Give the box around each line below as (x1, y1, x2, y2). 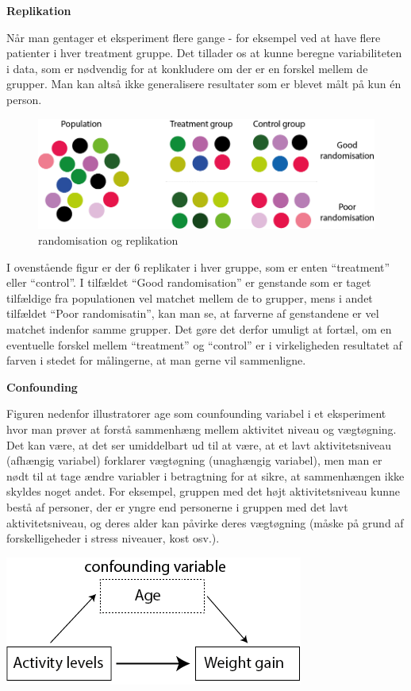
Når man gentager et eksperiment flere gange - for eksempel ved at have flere (6, 29, 381, 45)
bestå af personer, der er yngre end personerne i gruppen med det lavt (6, 498, 348, 515)
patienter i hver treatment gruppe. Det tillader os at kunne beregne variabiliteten (6, 44, 402, 61)
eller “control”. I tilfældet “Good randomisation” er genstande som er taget (6, 274, 371, 291)
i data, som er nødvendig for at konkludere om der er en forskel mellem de (6, 60, 368, 76)
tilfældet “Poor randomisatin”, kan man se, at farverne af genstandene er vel (6, 305, 379, 322)
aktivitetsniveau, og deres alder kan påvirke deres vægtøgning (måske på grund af (6, 514, 404, 531)
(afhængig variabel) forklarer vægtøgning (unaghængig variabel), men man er (6, 452, 382, 469)
